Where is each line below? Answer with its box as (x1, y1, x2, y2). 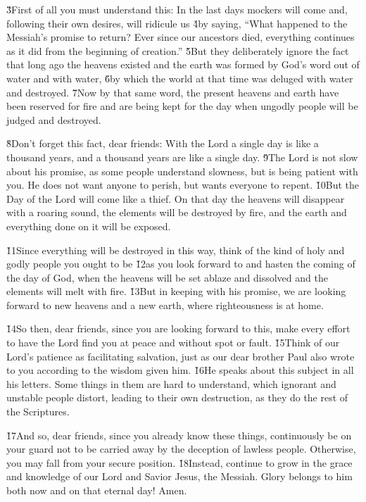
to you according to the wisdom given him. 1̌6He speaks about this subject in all (6, 363, 354, 377)
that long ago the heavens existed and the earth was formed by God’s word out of (6, 57, 360, 72)
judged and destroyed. (6, 112, 101, 127)
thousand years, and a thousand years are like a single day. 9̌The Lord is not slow (6, 149, 358, 164)
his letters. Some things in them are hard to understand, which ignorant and (6, 376, 336, 391)
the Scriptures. (6, 404, 70, 419)
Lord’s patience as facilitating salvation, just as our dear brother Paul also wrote (6, 349, 355, 363)
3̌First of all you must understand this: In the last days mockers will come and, (6, 2, 348, 16)
